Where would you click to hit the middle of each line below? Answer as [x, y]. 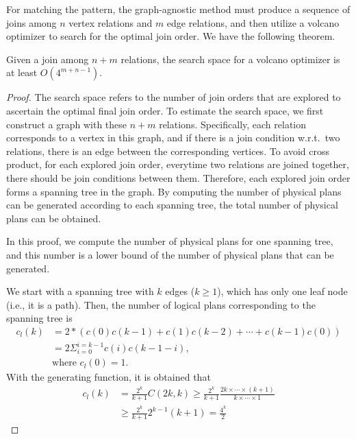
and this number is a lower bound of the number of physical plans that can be [170, 254]
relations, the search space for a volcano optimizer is [230, 59]
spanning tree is [39, 318]
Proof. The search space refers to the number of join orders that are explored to [174, 97]
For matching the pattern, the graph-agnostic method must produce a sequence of [178, 9]
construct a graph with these [67, 124]
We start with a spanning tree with [80, 291]
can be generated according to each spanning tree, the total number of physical [172, 205]
